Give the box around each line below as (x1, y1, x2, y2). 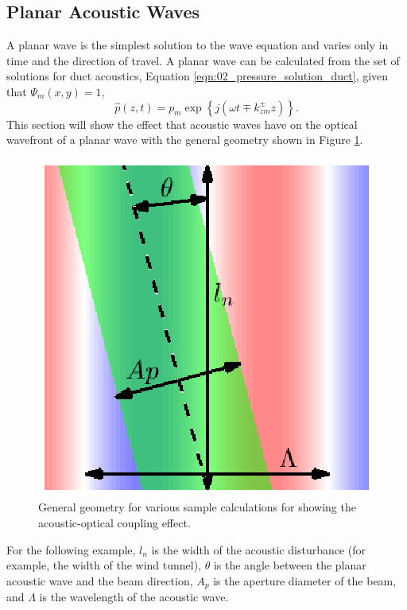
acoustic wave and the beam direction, (6, 572, 193, 589)
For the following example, (6, 541, 136, 558)
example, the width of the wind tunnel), (6, 557, 202, 573)
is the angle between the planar (213, 557, 366, 573)
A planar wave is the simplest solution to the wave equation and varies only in (6, 37, 389, 53)
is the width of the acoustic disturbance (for (151, 541, 366, 558)
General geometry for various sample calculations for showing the (38, 499, 356, 515)
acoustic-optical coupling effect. (38, 514, 191, 530)
